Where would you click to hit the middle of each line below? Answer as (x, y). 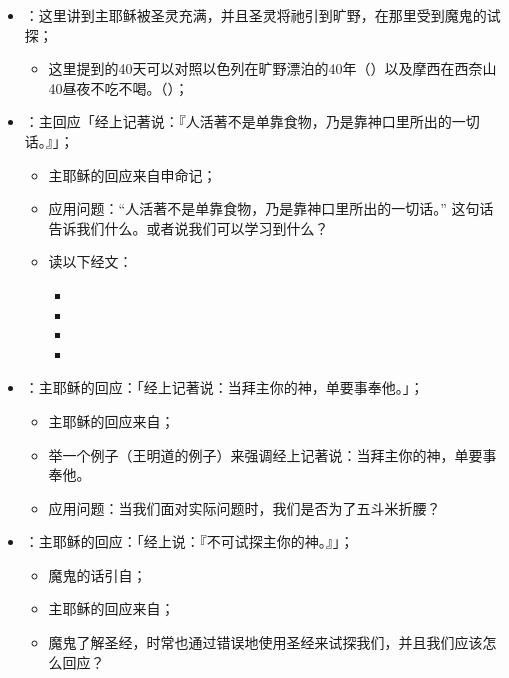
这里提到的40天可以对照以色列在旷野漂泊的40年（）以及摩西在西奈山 (272, 68)
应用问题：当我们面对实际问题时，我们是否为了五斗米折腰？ (244, 507)
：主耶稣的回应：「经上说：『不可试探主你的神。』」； (189, 541)
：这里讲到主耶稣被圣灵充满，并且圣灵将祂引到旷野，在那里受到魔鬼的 (255, 15)
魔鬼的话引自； (97, 574)
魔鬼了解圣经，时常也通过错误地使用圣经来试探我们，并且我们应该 (265, 642)
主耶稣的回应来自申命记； (132, 174)
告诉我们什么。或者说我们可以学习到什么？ (188, 227)
